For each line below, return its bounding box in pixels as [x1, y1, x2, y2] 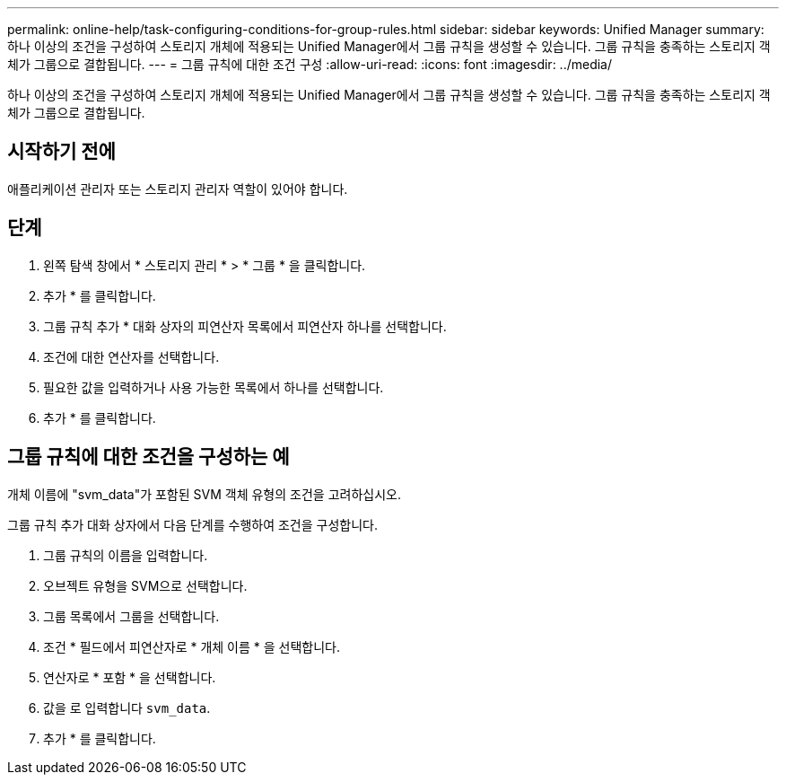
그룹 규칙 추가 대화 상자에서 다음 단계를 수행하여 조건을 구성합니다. [7, 516, 378, 532]
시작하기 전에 [7, 140, 116, 163]
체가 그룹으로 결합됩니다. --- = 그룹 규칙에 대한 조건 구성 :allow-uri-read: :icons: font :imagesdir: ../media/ [7, 57, 613, 72]
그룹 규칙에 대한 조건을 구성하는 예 [7, 445, 290, 469]
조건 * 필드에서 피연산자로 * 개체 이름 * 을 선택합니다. [43, 638, 340, 655]
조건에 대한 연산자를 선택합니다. [43, 348, 220, 365]
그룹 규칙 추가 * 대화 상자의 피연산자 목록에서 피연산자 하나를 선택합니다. [43, 318, 447, 334]
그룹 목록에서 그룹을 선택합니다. [43, 608, 220, 624]
